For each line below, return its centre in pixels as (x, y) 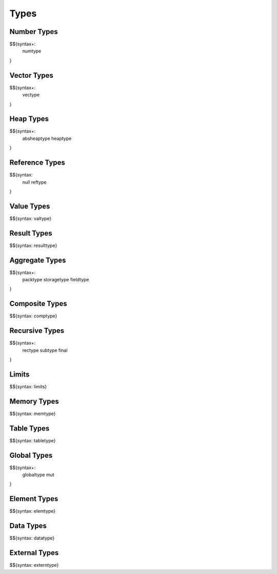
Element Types (34, 499)
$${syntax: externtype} (34, 565)
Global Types (31, 455)
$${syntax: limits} (28, 386)
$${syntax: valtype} (31, 218)
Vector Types (32, 75)
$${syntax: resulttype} (33, 245)
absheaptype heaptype (47, 138)
